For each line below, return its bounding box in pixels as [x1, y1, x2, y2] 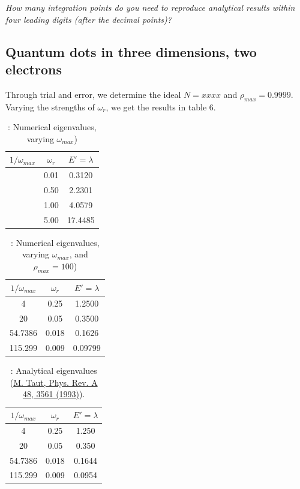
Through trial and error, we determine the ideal [5, 88, 181, 100]
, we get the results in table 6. [106, 100, 216, 113]
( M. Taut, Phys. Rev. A [10, 376, 98, 388]
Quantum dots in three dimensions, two [5, 42, 257, 61]
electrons [5, 59, 62, 78]
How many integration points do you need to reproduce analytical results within [5, 1, 295, 13]
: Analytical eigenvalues [10, 364, 97, 377]
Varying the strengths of [5, 100, 95, 113]
